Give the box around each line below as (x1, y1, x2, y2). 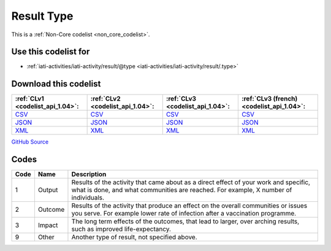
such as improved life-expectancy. (71, 225, 172, 233)
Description (71, 170, 107, 179)
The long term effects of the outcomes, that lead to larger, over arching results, (71, 217, 300, 226)
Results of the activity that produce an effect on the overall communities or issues (71, 201, 308, 210)
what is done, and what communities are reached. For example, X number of (71, 186, 292, 195)
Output (37, 186, 58, 195)
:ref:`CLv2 (90, 95, 121, 103)
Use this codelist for (11, 47, 90, 57)
